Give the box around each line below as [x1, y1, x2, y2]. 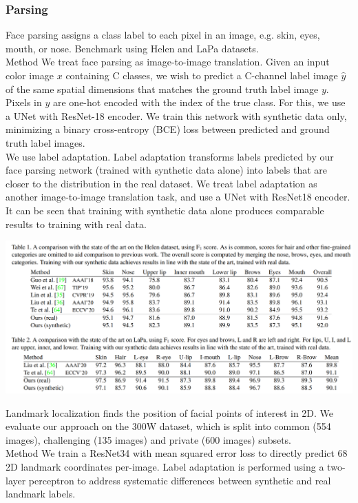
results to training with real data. [6, 216, 147, 231]
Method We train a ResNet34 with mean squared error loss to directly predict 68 [6, 446, 348, 460]
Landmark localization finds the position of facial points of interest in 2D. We [6, 405, 334, 420]
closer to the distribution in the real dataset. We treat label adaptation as [6, 176, 317, 190]
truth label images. [6, 135, 85, 150]
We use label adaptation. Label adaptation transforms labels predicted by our [6, 149, 334, 163]
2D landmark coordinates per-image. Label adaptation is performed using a [6, 460, 324, 474]
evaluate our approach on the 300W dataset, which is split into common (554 [6, 419, 331, 433]
